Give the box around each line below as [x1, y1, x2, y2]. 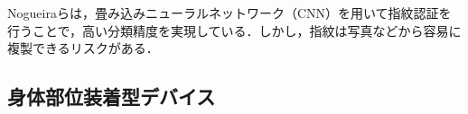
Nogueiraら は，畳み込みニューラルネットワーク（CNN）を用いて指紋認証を [7, 4, 452, 22]
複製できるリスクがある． [7, 39, 159, 57]
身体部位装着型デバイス [7, 83, 216, 110]
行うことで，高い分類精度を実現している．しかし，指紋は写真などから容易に [7, 21, 462, 39]
